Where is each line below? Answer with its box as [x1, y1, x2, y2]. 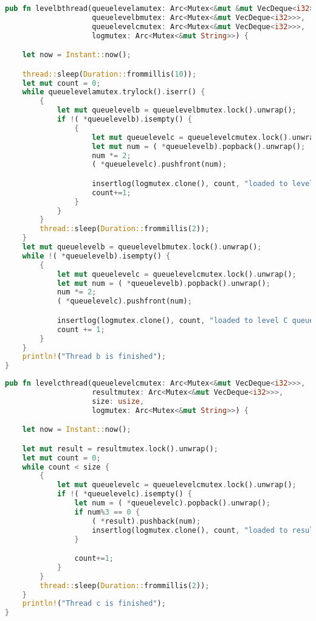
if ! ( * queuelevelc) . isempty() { [57, 490, 192, 499]
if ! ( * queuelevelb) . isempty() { [57, 115, 192, 124]
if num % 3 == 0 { [74, 507, 140, 516]
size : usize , [92, 397, 145, 406]
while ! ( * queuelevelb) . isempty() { [22, 251, 171, 260]
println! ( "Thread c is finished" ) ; [22, 599, 166, 608]
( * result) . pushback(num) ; [92, 516, 201, 526]
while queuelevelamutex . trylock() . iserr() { [22, 88, 205, 97]
